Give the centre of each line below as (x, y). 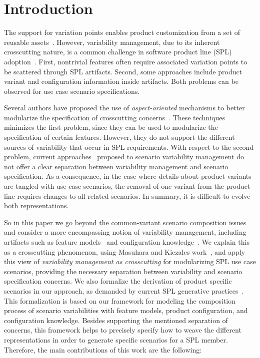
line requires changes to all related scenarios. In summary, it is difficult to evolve (127, 195)
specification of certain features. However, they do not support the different (119, 137)
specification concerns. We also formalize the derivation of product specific (118, 281)
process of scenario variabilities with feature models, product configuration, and (126, 310)
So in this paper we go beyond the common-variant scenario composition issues (125, 222)
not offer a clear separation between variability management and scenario (116, 166)
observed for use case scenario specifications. (72, 91)
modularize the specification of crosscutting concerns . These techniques (114, 117)
